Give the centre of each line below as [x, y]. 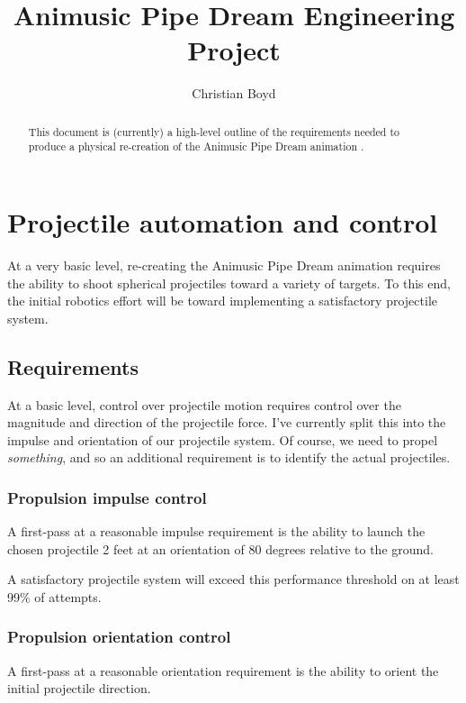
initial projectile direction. [79, 688]
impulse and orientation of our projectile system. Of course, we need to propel [223, 439]
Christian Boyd [234, 93]
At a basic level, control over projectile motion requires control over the [204, 404]
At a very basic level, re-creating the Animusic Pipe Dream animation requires [224, 265]
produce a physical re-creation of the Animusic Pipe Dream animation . [196, 146]
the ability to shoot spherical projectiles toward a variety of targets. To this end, [229, 283]
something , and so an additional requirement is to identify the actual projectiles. [229, 457]
